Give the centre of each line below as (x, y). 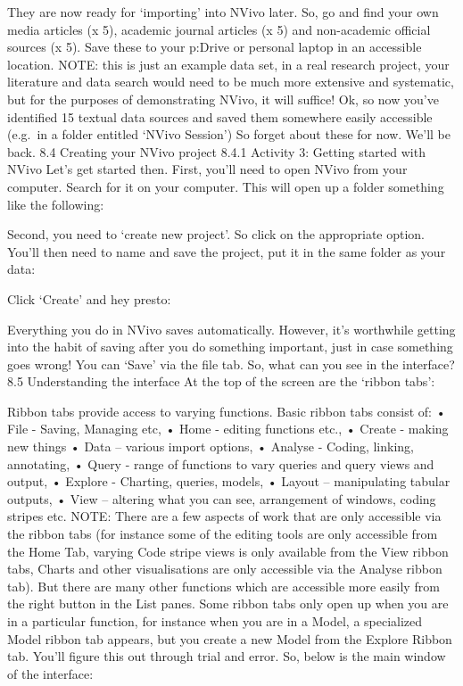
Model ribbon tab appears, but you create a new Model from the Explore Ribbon (230, 638)
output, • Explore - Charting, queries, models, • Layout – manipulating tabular (229, 481)
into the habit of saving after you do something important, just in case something (230, 347)
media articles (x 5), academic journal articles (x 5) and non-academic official (219, 29)
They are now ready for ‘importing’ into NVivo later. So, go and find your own (223, 12)
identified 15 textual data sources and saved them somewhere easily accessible (220, 116)
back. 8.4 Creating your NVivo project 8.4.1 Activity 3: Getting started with (216, 151)
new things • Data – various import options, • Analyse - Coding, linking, (211, 446)
